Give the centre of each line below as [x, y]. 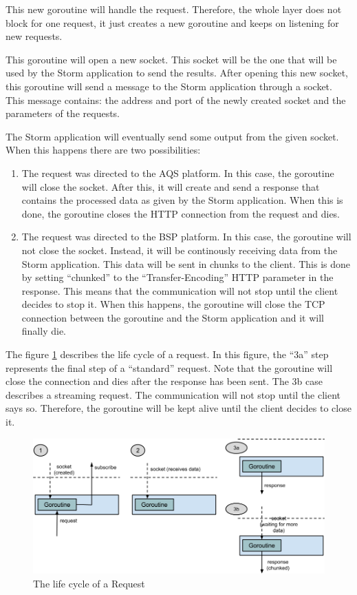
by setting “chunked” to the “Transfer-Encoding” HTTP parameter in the [177, 277]
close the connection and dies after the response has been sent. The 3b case [164, 381]
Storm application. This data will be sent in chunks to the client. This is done [186, 263]
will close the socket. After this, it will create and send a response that [171, 186]
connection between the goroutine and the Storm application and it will [173, 317]
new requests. [34, 36]
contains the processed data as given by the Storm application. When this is [182, 200]
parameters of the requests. [63, 113]
